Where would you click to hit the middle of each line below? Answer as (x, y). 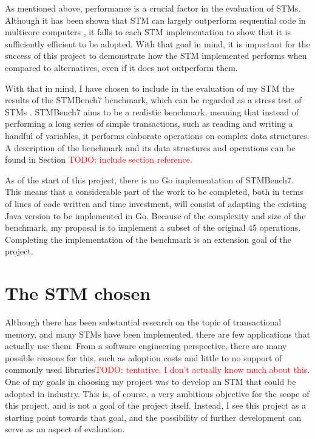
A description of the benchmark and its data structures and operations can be (150, 147)
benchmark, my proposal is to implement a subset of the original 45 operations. (153, 227)
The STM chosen (78, 293)
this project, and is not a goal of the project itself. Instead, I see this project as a (156, 405)
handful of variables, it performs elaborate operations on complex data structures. (157, 135)
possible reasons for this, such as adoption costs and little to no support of (144, 357)
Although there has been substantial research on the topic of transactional (143, 322)
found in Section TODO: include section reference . (99, 159)
